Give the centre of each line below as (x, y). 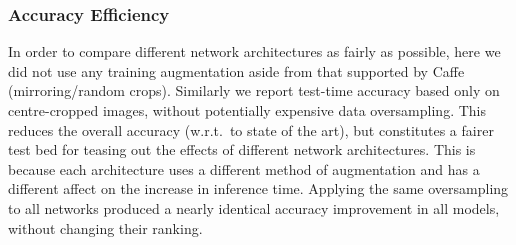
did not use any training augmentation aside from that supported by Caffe (236, 70)
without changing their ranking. (105, 227)
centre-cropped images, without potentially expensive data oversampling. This (247, 110)
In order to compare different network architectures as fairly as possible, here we (254, 51)
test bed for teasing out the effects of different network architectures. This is (242, 149)
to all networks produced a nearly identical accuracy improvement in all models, (254, 207)
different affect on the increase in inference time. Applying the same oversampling (258, 188)
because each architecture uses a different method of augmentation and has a (244, 168)
